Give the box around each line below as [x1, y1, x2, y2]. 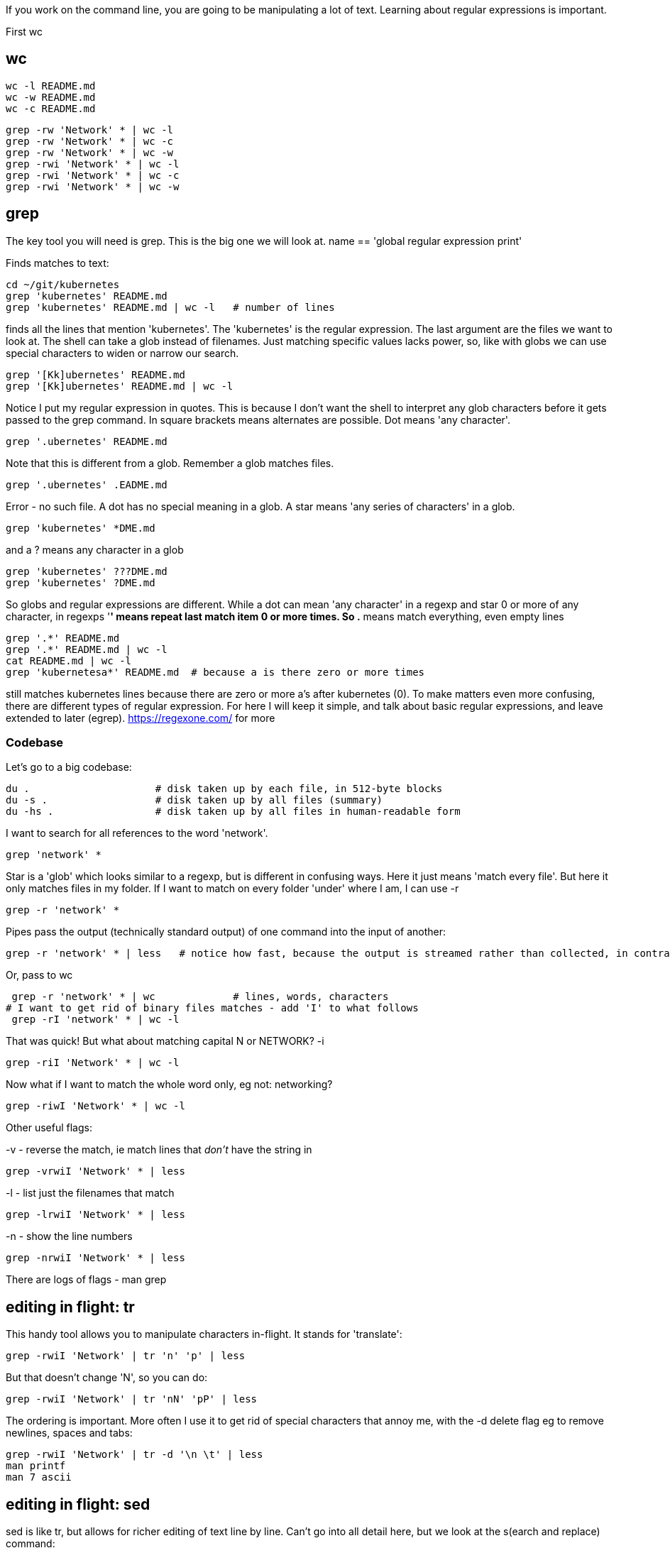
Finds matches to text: [6, 256, 109, 269]
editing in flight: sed [6, 1495, 150, 1513]
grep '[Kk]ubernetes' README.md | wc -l [6, 380, 234, 392]
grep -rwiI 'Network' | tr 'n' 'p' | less [6, 1350, 246, 1362]
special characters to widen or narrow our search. [6, 346, 239, 359]
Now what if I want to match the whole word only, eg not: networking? [6, 1078, 333, 1091]
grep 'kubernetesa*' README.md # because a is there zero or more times [6, 666, 425, 678]
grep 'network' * [6, 849, 101, 861]
